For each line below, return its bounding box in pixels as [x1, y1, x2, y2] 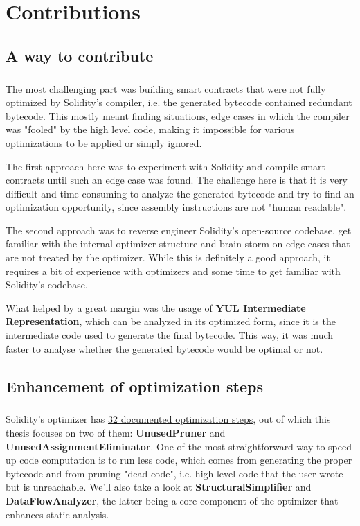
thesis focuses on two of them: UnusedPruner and [6, 425, 226, 439]
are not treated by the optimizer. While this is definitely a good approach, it [6, 250, 330, 265]
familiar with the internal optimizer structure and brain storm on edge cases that [6, 236, 350, 251]
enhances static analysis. [6, 507, 109, 521]
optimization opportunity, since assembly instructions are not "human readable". [6, 200, 347, 214]
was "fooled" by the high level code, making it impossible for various [6, 122, 295, 137]
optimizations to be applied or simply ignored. [6, 135, 202, 150]
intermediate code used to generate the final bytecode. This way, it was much [6, 328, 334, 342]
